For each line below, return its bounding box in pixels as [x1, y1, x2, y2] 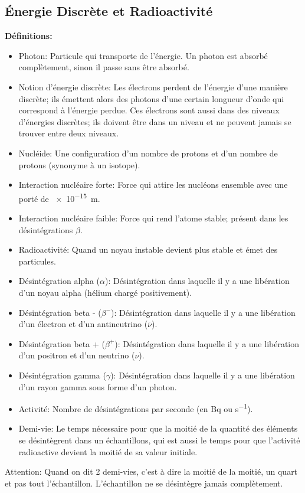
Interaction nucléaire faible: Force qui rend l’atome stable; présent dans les [18, 211, 288, 224]
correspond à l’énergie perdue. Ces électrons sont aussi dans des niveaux [18, 104, 280, 116]
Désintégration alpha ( [18, 275, 100, 287]
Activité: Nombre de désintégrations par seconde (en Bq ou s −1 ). [18, 401, 253, 414]
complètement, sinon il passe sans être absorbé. [18, 61, 189, 73]
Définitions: [5, 30, 53, 42]
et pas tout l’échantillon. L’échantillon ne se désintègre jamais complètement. [5, 476, 283, 489]
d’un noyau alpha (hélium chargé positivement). [18, 286, 192, 298]
